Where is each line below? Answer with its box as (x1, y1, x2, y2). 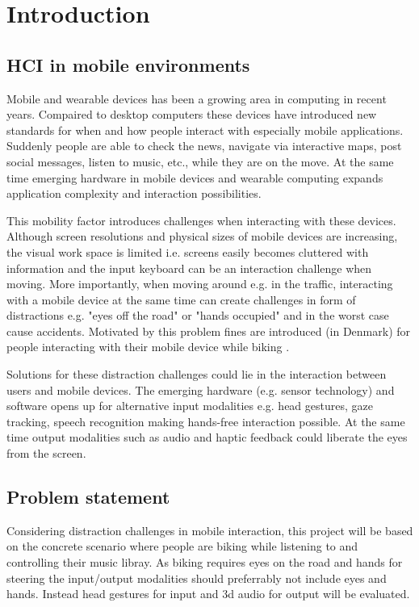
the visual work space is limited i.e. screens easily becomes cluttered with (6, 243, 369, 260)
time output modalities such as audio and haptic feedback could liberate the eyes (6, 429, 408, 446)
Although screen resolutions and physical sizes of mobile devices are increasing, (6, 228, 398, 245)
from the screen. (6, 445, 86, 462)
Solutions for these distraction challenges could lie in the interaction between (6, 366, 387, 383)
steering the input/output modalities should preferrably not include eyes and (6, 569, 387, 586)
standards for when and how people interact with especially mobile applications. (6, 121, 404, 138)
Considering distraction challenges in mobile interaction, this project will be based (6, 521, 413, 538)
